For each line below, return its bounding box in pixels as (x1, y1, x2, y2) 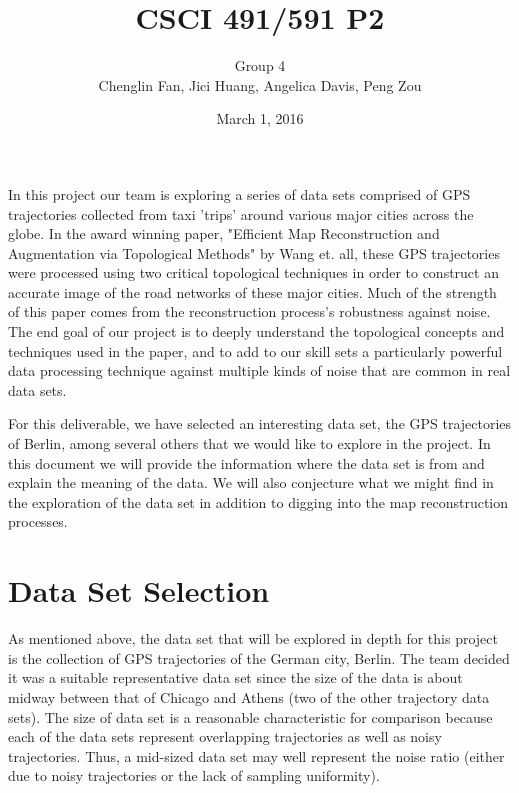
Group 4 (234, 55, 286, 76)
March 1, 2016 (216, 108, 304, 129)
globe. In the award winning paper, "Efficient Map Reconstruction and (8, 223, 440, 244)
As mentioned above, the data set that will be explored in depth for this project (8, 628, 498, 649)
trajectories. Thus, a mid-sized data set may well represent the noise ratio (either (8, 745, 505, 766)
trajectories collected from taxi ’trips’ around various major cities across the (8, 203, 474, 224)
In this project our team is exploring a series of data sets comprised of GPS (8, 183, 471, 204)
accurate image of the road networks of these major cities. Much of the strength (8, 281, 497, 302)
